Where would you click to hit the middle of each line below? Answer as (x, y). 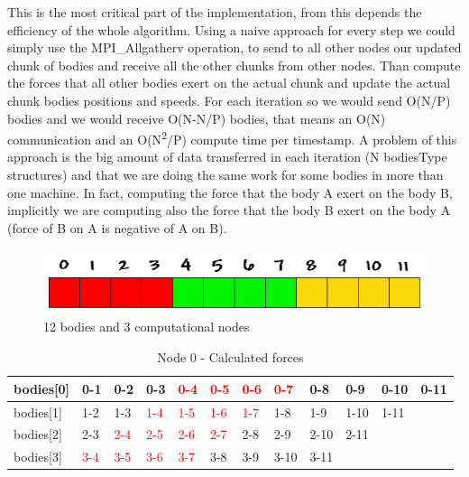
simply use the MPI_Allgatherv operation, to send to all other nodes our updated (234, 47)
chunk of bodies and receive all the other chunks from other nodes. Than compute (234, 65)
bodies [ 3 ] (38, 457)
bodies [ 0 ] (42, 388)
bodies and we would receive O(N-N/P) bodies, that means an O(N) (197, 118)
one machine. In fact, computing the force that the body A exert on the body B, (230, 192)
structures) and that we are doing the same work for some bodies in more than (225, 174)
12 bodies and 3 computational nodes (147, 327)
